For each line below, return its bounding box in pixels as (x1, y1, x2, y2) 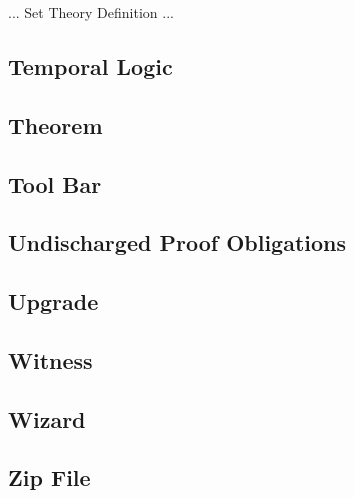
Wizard (8, 403, 86, 434)
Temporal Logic (8, 50, 173, 81)
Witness (8, 344, 93, 375)
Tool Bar (8, 168, 102, 199)
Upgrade (8, 286, 99, 317)
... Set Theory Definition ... (8, 2, 174, 22)
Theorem (8, 109, 103, 140)
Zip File (8, 462, 91, 493)
